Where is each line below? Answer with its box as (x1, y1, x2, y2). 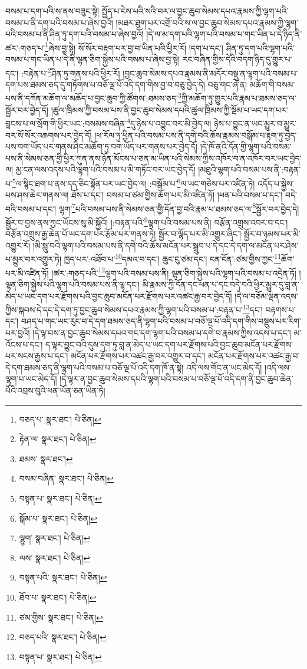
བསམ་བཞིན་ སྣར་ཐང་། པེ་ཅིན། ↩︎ (19, 472, 114, 485)
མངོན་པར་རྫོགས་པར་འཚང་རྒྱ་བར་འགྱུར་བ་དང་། (70, 350, 206, 362)
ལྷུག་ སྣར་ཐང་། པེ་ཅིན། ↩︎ (19, 532, 91, 544)
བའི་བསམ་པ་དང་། (5, 202, 57, 215)
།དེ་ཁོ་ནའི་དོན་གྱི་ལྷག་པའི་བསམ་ (200, 140, 292, 153)
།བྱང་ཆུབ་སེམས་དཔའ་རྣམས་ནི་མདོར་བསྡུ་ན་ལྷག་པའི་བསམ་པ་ (123, 67, 298, 79)
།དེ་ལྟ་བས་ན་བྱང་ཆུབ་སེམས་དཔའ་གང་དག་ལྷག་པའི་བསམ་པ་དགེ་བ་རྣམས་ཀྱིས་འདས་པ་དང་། (32, 327, 291, 338)
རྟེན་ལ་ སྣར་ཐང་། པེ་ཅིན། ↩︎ (19, 433, 97, 445)
